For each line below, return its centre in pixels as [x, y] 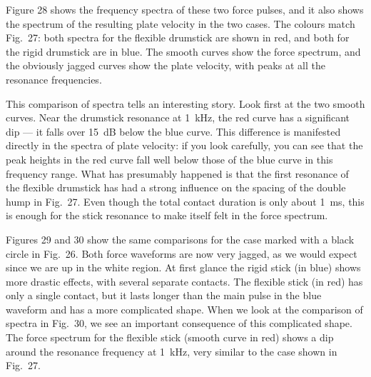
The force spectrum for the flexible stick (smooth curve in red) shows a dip [170, 337]
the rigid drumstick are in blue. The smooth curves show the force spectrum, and [183, 51]
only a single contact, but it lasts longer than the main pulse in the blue [164, 295]
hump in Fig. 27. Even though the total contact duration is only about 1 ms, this [185, 201]
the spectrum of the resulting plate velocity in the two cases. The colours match [181, 23]
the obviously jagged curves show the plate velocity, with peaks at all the [166, 65]
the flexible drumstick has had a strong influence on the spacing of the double [176, 187]
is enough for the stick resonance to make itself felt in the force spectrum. [167, 215]
